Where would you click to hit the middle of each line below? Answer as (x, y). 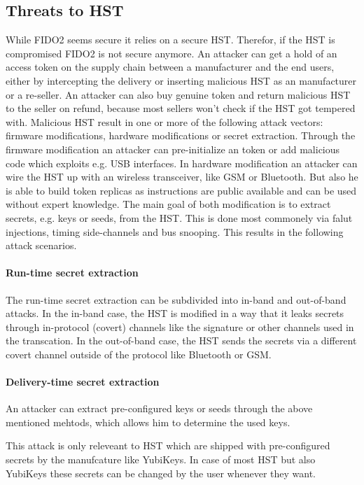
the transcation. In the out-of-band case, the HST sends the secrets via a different (181, 340)
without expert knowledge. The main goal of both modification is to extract (168, 204)
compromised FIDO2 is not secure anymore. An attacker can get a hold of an (171, 53)
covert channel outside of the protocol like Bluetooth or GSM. (139, 354)
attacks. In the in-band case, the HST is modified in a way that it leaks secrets (175, 313)
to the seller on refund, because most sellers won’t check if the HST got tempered (181, 108)
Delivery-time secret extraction (83, 382)
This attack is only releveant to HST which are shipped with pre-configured (168, 445)
